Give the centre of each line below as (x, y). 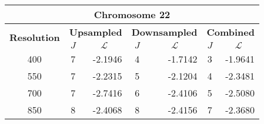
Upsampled (96, 32)
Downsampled (164, 32)
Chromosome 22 (132, 14)
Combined (230, 32)
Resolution (35, 37)
